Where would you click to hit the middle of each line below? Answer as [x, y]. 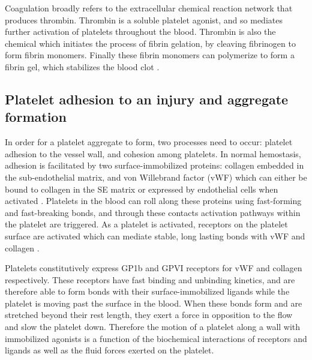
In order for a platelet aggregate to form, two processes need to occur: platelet [149, 142]
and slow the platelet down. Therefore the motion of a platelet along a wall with [153, 327]
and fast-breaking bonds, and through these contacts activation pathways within [153, 212]
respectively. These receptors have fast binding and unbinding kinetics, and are [150, 279]
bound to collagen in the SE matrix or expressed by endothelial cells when [142, 189]
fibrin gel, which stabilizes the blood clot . [82, 66]
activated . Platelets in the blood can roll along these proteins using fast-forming [153, 201]
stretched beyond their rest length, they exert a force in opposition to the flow [149, 315]
